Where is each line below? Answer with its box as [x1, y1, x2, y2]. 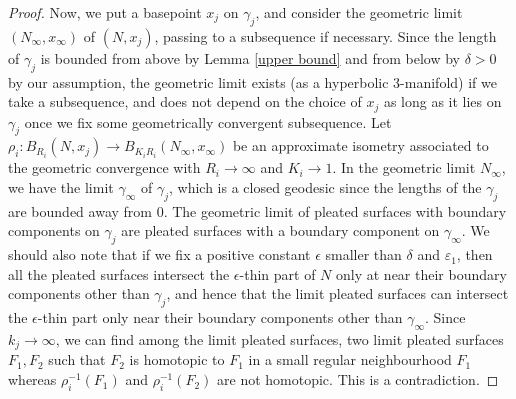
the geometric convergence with [8, 157, 201, 178]
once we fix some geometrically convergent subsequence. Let [24, 111, 392, 132]
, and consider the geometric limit [255, 2, 463, 22]
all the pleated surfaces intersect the [8, 263, 230, 284]
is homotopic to [129, 349, 225, 370]
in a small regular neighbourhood [248, 349, 452, 370]
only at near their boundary [336, 263, 507, 284]
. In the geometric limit [332, 157, 476, 178]
